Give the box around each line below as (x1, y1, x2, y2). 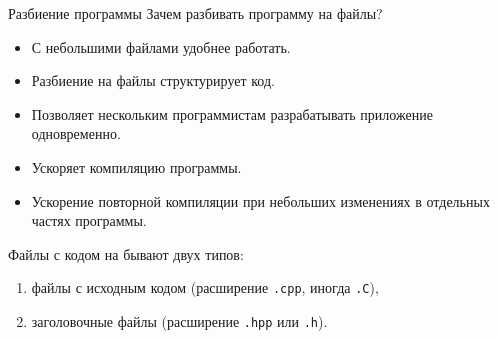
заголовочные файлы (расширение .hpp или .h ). (31, 311, 328, 331)
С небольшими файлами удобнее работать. (31, 36, 291, 57)
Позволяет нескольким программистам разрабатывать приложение (31, 103, 433, 124)
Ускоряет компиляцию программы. (31, 156, 242, 177)
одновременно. (31, 123, 121, 144)
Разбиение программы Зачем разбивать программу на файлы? (8, 3, 383, 23)
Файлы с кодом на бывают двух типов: (8, 243, 244, 264)
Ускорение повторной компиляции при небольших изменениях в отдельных (31, 190, 490, 211)
